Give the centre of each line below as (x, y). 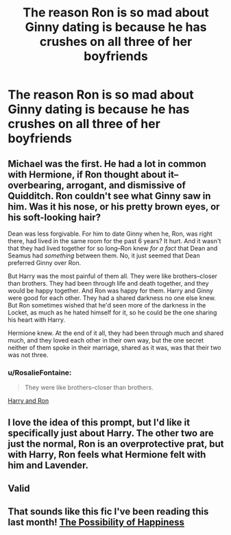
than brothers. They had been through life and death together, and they (108, 283)
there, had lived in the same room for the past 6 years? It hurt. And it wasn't (114, 241)
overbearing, (36, 185)
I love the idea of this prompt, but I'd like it (99, 422)
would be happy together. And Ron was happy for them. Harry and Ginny (110, 290)
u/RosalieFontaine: (40, 373)
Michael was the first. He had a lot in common (107, 163)
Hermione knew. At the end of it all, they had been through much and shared (115, 333)
